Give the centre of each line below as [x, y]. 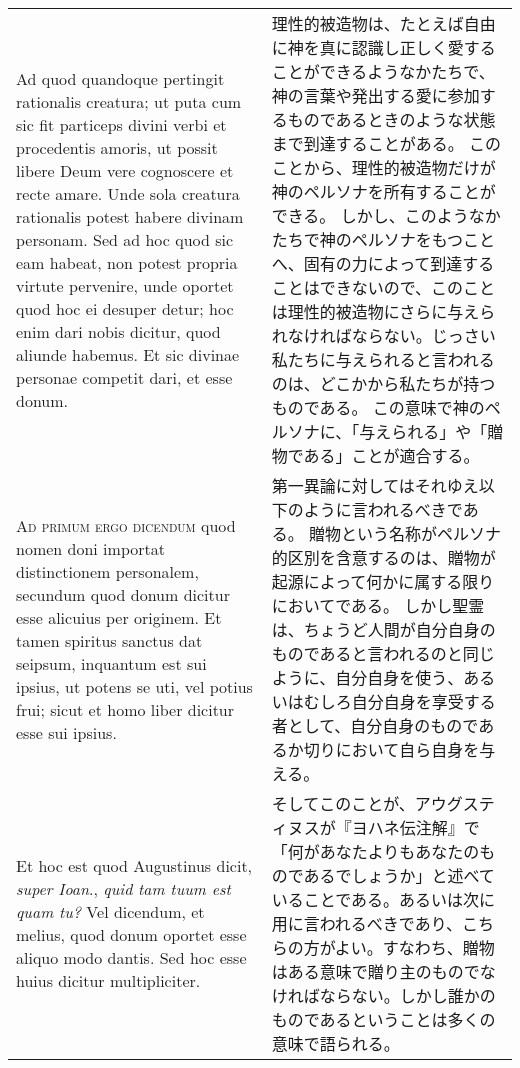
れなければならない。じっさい [383, 335]
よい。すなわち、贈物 [414, 947]
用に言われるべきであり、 [367, 923]
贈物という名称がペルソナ [404, 533]
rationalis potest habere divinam [130, 216]
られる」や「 [439, 431]
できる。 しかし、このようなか [386, 215]
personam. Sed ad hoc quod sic [125, 239]
